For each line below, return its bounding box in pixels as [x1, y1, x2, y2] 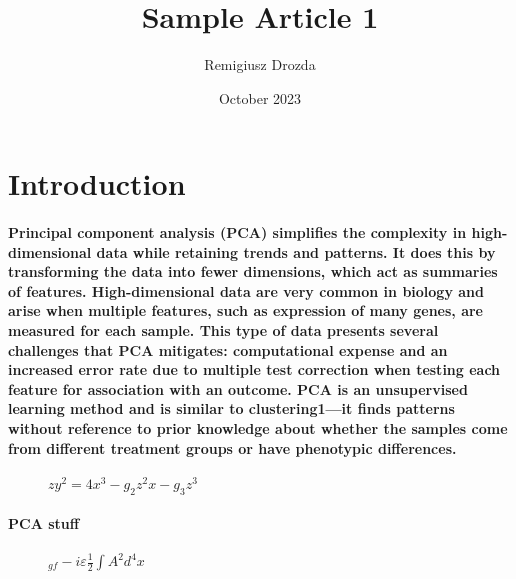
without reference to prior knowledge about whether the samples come [8, 418, 508, 439]
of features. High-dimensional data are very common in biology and [8, 280, 484, 301]
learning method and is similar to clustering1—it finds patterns [8, 398, 455, 419]
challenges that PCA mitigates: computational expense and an [8, 339, 448, 360]
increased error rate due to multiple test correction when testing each [8, 359, 501, 380]
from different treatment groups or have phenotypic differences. [8, 437, 457, 458]
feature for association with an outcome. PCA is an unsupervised [8, 378, 468, 399]
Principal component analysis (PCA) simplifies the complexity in [8, 222, 467, 243]
